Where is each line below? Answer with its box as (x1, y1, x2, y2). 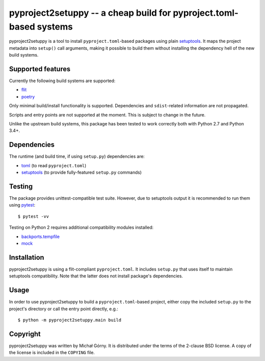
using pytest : (9, 202, 35, 208)
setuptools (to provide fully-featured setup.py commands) (21, 170, 142, 176)
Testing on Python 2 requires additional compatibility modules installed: (9, 224, 154, 231)
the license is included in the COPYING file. (9, 350, 95, 356)
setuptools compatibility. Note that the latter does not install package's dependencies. (9, 273, 184, 279)
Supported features (9, 64, 71, 73)
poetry (21, 93, 35, 99)
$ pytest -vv (18, 213, 49, 219)
